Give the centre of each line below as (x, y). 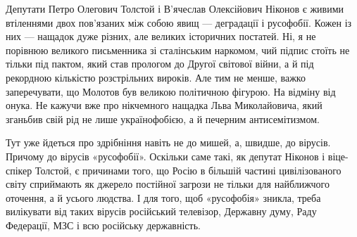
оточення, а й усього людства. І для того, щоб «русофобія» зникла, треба (163, 197)
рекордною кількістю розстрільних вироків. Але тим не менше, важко (156, 77)
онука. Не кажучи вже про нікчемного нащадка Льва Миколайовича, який (164, 105)
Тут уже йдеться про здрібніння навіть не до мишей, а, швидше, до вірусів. (168, 142)
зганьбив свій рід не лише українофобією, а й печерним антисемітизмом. (163, 118)
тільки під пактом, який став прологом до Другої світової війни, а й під (160, 64)
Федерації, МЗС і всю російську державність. (103, 225)
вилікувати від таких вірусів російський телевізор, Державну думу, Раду (161, 211)
